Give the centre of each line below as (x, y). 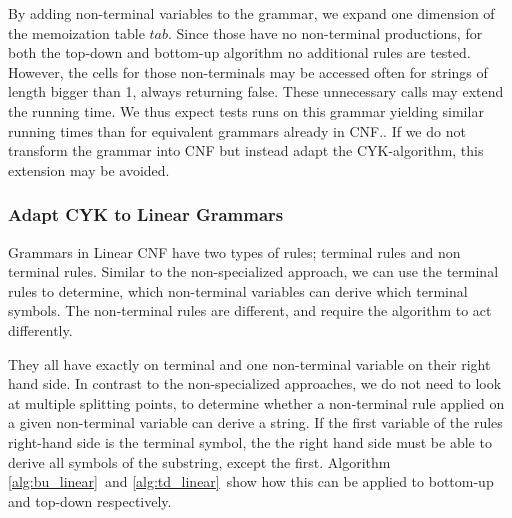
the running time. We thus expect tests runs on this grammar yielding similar (246, 110)
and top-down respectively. (90, 500)
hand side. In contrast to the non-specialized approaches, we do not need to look (255, 383)
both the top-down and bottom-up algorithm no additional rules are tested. (239, 52)
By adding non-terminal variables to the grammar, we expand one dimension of (251, 13)
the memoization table (76, 32)
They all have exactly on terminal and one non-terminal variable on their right (249, 363)
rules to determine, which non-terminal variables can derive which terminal (238, 290)
